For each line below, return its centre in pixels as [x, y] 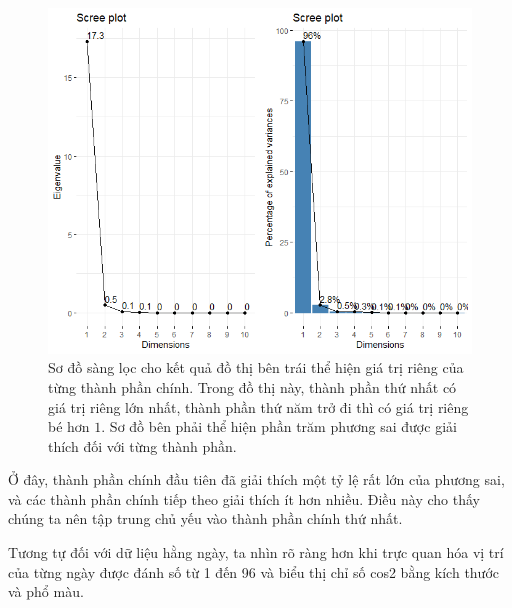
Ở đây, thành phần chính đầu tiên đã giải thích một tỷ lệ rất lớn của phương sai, [256, 479]
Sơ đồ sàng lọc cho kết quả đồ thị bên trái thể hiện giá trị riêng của [256, 367]
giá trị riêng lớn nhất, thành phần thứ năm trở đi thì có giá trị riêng [258, 406]
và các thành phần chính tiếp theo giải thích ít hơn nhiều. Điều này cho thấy [244, 498]
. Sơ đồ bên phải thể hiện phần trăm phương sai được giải [279, 426]
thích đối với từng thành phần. [142, 445]
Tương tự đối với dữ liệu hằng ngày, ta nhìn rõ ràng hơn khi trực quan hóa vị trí [256, 552]
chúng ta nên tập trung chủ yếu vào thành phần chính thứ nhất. [205, 518]
